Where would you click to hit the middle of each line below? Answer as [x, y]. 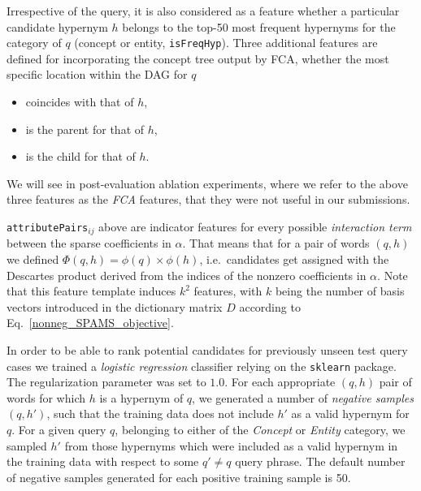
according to [270, 306]
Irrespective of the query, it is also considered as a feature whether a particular [203, 11]
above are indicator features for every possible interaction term [255, 226]
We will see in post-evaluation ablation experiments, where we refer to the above [207, 183]
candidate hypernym [57, 26]
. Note [393, 275]
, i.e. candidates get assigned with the [294, 259]
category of [34, 43]
